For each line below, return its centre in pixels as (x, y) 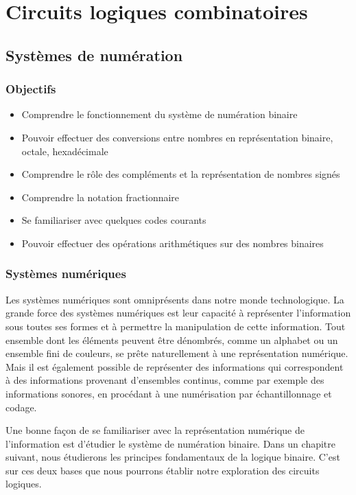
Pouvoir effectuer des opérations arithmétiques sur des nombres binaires (173, 243)
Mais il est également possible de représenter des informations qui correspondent (175, 366)
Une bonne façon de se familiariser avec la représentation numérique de (155, 430)
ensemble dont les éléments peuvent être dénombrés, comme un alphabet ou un (172, 339)
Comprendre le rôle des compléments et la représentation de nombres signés (181, 174)
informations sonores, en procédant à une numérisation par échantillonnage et (169, 393)
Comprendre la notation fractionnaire (100, 197)
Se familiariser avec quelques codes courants (114, 220)
